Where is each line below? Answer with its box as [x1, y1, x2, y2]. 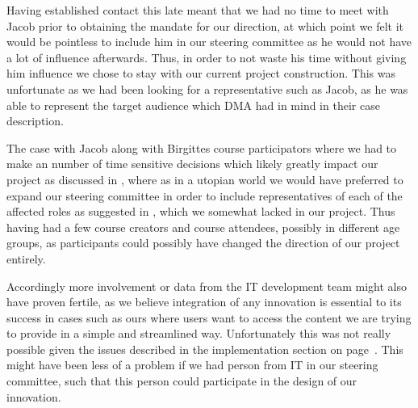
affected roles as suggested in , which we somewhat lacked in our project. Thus [6, 203, 395, 220]
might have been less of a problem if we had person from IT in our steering [6, 356, 378, 373]
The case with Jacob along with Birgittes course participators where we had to [6, 139, 397, 156]
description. [6, 112, 64, 129]
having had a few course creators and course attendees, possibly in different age [6, 218, 400, 235]
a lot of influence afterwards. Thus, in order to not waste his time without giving [6, 48, 407, 65]
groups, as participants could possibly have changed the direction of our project [6, 234, 400, 251]
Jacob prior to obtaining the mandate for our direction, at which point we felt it [6, 17, 403, 34]
